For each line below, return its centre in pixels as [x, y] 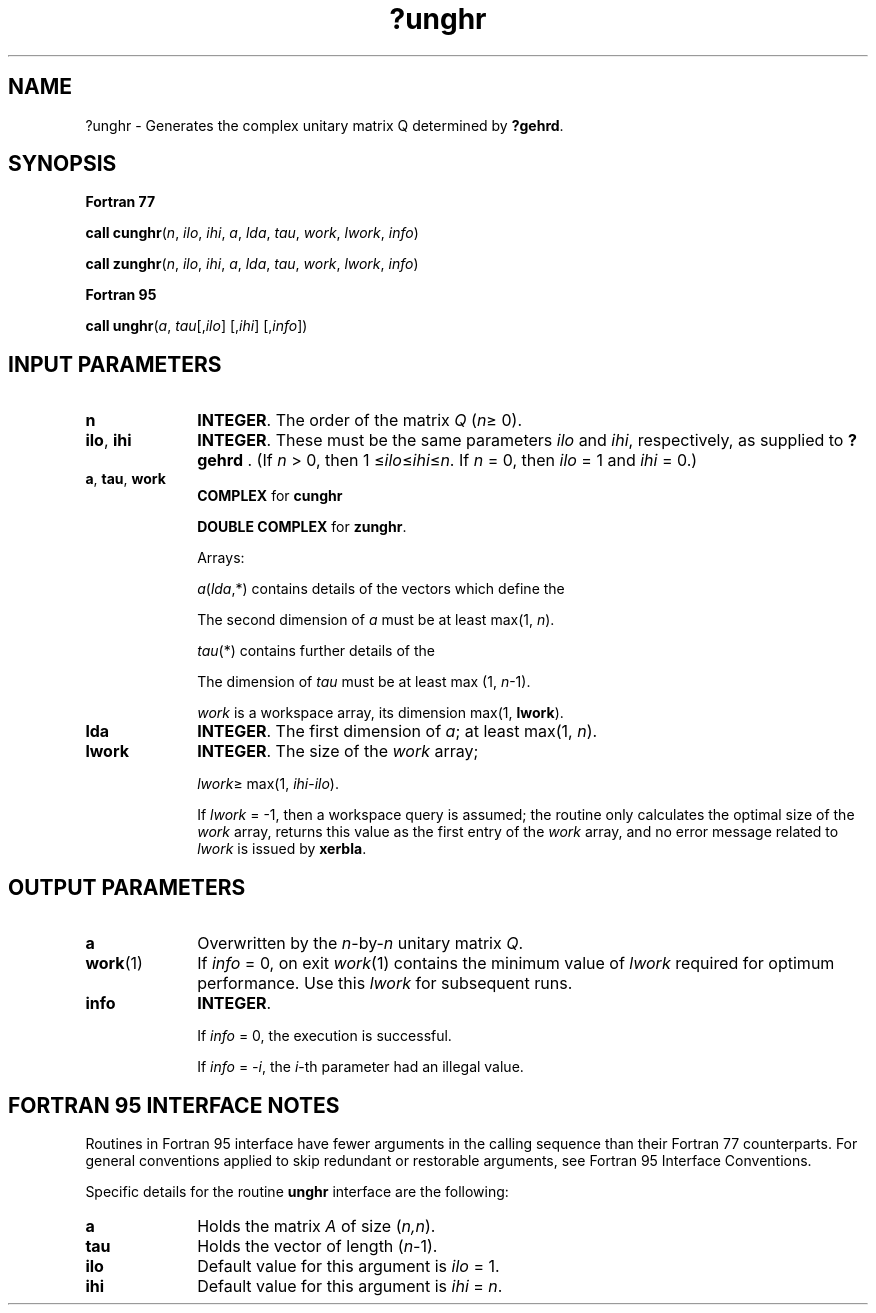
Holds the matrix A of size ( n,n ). [316, 1225]
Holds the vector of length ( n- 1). [317, 1245]
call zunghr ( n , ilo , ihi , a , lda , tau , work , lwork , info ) [252, 264]
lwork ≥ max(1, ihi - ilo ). [268, 784]
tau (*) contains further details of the [316, 651]
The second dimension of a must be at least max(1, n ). [376, 620]
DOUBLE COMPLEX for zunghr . [302, 527]
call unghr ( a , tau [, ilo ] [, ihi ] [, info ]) [196, 326]
